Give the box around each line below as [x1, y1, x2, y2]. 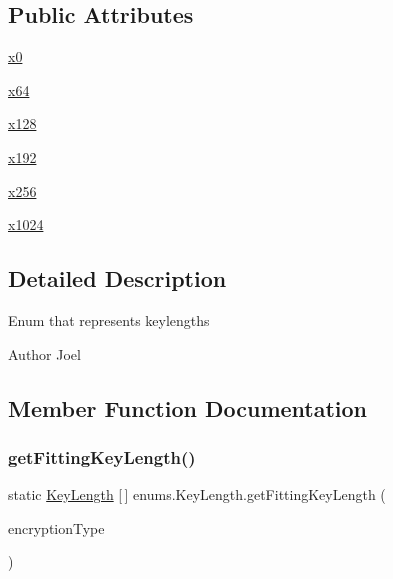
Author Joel [8, 343, 81, 364]
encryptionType [8, 517, 105, 538]
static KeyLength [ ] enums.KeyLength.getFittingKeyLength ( [8, 484, 386, 505]
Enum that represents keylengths [8, 309, 210, 330]
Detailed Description [8, 263, 227, 294]
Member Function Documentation [8, 392, 368, 423]
